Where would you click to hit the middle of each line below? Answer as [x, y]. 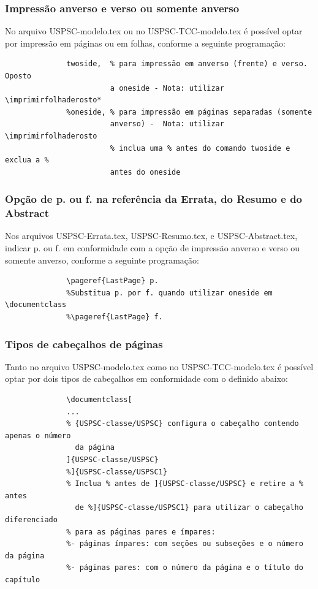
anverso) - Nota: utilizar [167, 124]
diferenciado [31, 519]
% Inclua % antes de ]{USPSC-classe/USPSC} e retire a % [185, 484]
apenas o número [38, 435]
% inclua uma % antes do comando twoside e [200, 148]
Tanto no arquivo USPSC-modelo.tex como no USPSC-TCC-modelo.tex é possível [159, 366]
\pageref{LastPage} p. [112, 281]
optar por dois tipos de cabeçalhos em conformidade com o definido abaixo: [146, 378]
